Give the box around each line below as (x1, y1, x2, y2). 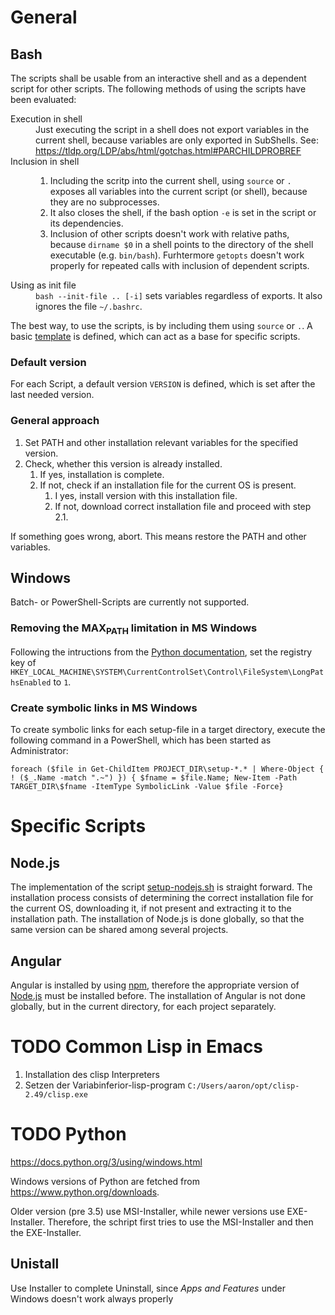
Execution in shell (10, 113, 83, 125)
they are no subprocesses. (49, 196, 160, 208)
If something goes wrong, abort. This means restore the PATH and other (10, 530, 307, 542)
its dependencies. (49, 217, 124, 229)
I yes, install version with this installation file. (54, 489, 238, 501)
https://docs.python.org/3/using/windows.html (10, 1156, 203, 1168)
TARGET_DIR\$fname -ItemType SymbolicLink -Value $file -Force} (10, 782, 284, 792)
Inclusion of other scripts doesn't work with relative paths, (49, 228, 290, 240)
